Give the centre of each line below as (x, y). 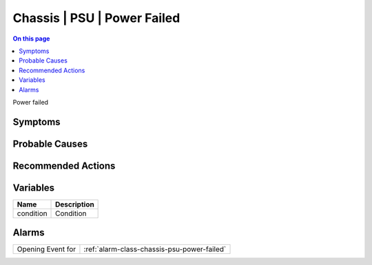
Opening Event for (46, 249)
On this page (31, 39)
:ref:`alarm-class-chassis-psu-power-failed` (155, 249)
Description (75, 204)
